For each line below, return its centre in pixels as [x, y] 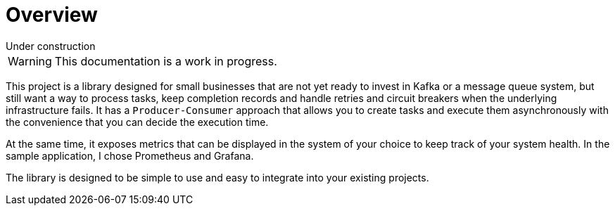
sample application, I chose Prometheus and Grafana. [130, 155]
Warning [30, 61]
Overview [52, 15]
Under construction [51, 46]
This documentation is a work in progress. [166, 61]
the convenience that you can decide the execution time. [137, 122]
